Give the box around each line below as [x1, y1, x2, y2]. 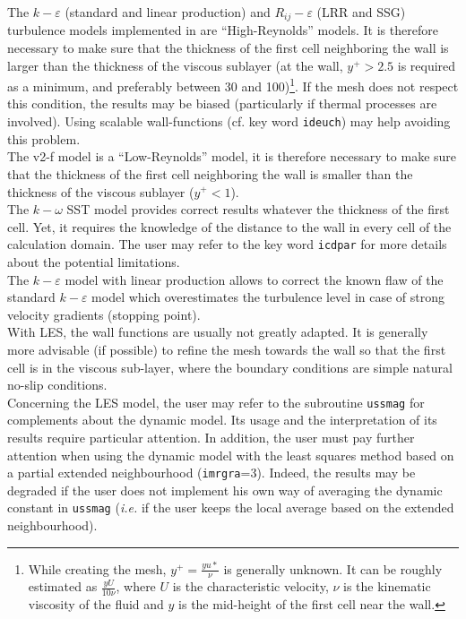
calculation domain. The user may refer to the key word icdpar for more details [7, 235, 447, 254]
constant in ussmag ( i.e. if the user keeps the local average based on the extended [7, 498, 454, 517]
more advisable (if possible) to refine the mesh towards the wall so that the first [7, 340, 446, 358]
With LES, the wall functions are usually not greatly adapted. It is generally [7, 322, 428, 341]
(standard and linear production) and [65, 3, 271, 21]
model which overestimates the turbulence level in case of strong [91, 288, 445, 306]
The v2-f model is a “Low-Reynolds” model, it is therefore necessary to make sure [7, 147, 457, 166]
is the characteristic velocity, [172, 577, 329, 596]
